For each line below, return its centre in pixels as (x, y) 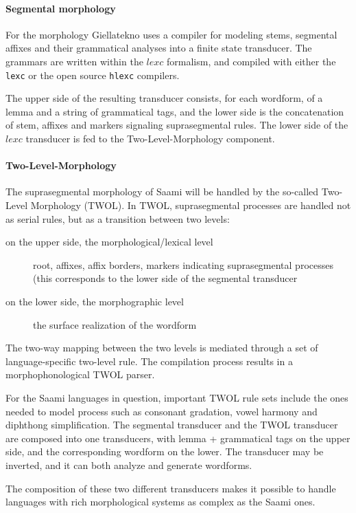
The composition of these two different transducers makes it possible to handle (171, 488)
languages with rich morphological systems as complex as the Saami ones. (161, 502)
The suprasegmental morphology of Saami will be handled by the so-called (162, 192)
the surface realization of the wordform (115, 324)
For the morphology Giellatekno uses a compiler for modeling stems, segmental (171, 34)
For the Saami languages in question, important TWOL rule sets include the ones (177, 397)
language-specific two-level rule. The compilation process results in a (149, 361)
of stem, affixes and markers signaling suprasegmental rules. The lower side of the (177, 125)
